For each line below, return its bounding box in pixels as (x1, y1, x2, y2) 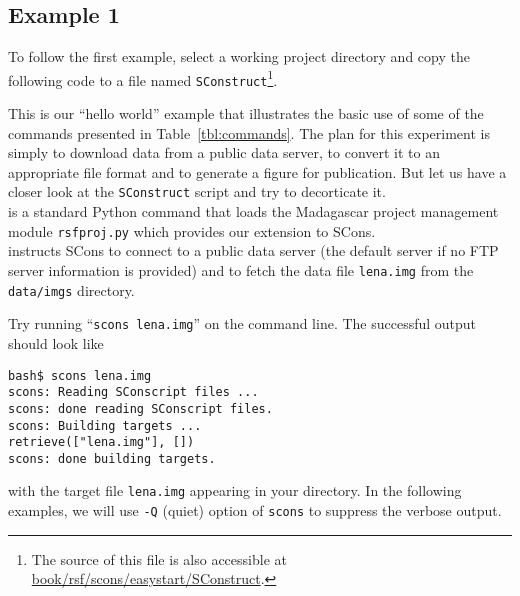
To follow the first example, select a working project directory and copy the (8, 46, 470, 67)
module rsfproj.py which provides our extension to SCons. (8, 220, 376, 241)
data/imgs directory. (8, 279, 135, 300)
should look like (8, 332, 104, 353)
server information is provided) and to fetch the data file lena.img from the (8, 259, 474, 280)
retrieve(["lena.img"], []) (8, 435, 195, 450)
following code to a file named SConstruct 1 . (8, 66, 278, 90)
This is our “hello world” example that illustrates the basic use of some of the (8, 103, 484, 124)
